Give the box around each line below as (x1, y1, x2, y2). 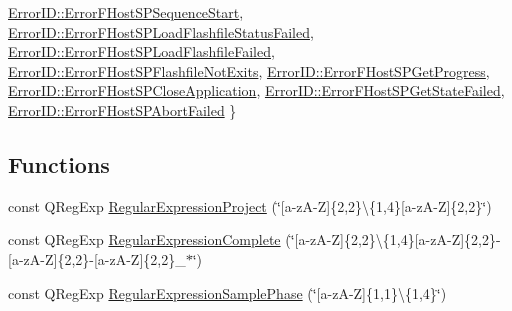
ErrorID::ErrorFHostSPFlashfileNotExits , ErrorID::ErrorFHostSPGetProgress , (8, 60, 490, 81)
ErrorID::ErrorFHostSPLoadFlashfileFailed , (8, 41, 275, 62)
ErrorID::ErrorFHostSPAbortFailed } (8, 99, 237, 120)
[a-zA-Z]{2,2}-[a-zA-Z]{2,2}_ (8, 248, 186, 269)
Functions (8, 148, 110, 179)
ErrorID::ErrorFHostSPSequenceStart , (8, 2, 244, 22)
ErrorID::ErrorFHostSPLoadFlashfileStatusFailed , (8, 21, 314, 42)
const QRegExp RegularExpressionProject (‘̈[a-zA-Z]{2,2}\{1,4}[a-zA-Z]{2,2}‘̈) (8, 195, 492, 216)
